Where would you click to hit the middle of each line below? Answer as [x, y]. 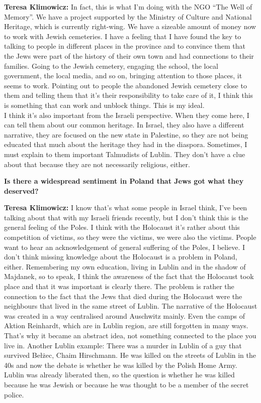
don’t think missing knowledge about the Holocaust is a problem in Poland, [121, 257]
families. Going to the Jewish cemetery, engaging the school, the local [111, 65]
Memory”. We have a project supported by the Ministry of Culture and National [128, 16]
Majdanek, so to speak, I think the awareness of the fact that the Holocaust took [129, 276]
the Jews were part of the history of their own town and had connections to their [129, 55]
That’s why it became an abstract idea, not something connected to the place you [130, 335]
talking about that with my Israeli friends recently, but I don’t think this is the [126, 217]
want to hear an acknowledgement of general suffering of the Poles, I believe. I [125, 247]
